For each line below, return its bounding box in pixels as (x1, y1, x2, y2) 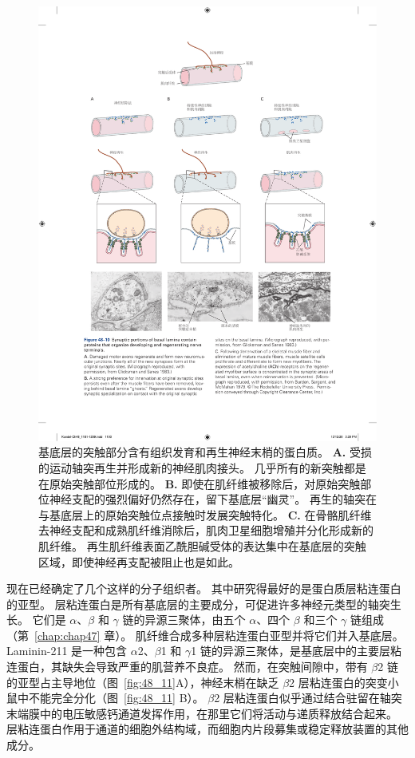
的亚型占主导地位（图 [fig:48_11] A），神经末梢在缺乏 (6, 673, 279, 690)
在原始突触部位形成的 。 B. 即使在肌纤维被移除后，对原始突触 (38, 475, 361, 492)
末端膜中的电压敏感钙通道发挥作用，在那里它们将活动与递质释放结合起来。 (6, 705, 397, 721)
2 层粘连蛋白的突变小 (289, 673, 399, 690)
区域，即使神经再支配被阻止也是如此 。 (38, 553, 239, 570)
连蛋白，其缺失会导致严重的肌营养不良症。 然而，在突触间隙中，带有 (6, 658, 368, 675)
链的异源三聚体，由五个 (122, 611, 246, 628)
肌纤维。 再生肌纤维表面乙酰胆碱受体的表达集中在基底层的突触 (38, 537, 366, 554)
